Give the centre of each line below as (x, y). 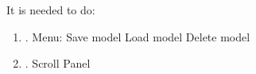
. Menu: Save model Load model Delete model (138, 36)
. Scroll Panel (58, 63)
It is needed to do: (51, 10)
